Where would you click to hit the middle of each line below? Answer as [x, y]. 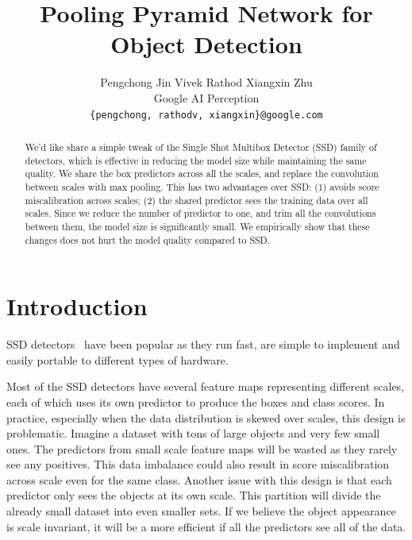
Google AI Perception [206, 97]
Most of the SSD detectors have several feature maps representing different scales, [206, 386]
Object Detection [206, 44]
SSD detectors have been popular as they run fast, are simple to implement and [203, 344]
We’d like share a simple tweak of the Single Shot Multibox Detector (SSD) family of [201, 147]
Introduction [77, 306]
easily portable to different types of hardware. [117, 359]
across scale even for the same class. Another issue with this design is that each [199, 479]
